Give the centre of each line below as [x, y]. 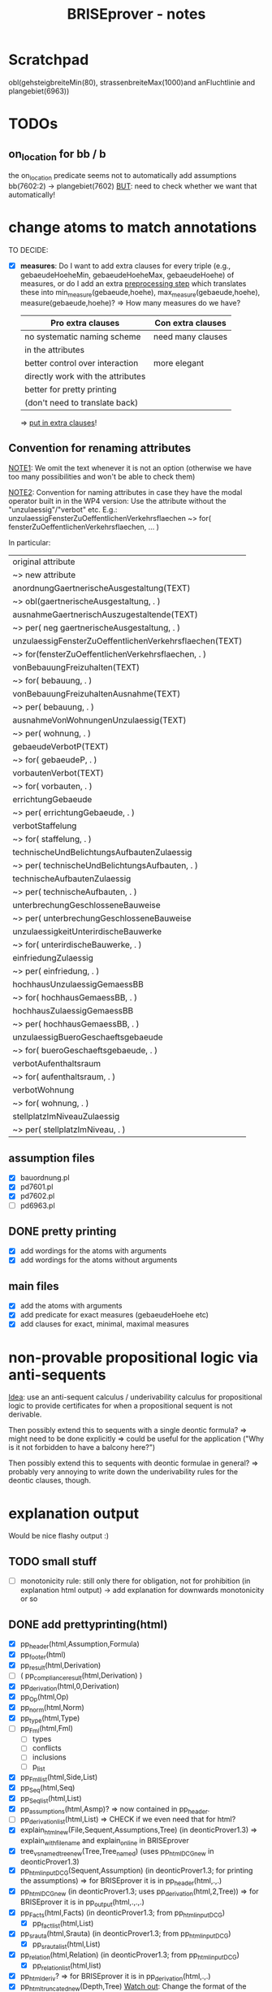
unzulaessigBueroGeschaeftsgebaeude [88, 1037]
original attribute [44, 562]
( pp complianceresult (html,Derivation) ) [81, 1677]
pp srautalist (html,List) [66, 1945]
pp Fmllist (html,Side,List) [59, 1778]
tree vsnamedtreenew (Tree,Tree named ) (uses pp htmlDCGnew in [117, 1852]
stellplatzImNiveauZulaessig [66, 1116]
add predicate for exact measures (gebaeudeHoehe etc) [114, 1315]
